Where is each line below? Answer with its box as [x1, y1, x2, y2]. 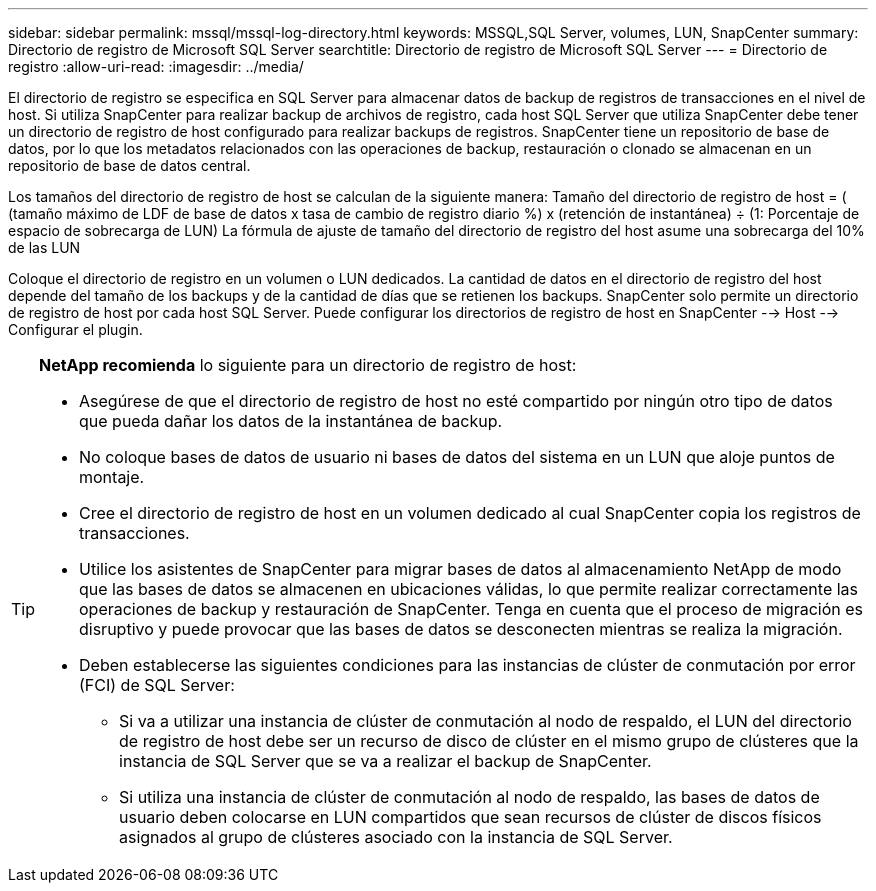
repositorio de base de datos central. [8, 157, 251, 174]
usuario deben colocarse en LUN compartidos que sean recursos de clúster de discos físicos [119, 807, 822, 827]
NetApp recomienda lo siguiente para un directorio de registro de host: [39, 355, 577, 375]
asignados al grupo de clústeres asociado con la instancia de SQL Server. [119, 827, 673, 847]
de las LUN [8, 239, 81, 256]
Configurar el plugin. [8, 321, 143, 338]
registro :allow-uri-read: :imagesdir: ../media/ [8, 58, 304, 75]
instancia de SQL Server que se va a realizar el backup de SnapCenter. [119, 751, 652, 771]
